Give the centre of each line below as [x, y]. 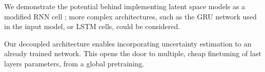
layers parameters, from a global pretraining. [74, 63]
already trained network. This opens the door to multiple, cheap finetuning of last [133, 53]
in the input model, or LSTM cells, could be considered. [92, 26]
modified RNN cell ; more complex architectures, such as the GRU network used [130, 16]
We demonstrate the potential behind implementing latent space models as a [125, 6]
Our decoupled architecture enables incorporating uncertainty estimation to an [128, 43]
